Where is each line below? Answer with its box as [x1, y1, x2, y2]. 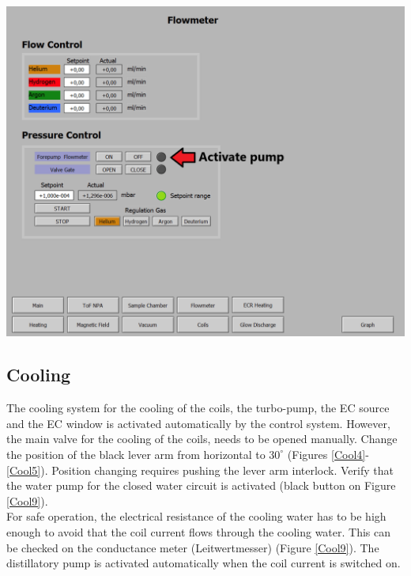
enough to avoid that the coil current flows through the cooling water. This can [6, 523, 391, 540]
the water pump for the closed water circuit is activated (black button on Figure [6, 477, 396, 494]
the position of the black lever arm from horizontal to [6, 445, 266, 462]
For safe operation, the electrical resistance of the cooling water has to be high [6, 508, 386, 525]
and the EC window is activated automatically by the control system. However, [6, 415, 390, 431]
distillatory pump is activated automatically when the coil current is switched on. [6, 555, 401, 571]
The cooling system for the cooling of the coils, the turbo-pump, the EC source [6, 400, 390, 416]
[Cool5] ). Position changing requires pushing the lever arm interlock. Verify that [6, 461, 394, 478]
